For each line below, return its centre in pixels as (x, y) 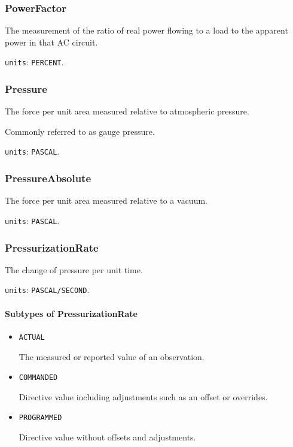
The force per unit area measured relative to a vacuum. (106, 200)
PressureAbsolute (48, 178)
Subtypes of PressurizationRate (71, 313)
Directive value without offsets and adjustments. (107, 437)
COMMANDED (38, 378)
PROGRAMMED (40, 418)
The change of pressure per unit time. (74, 269)
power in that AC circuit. (51, 42)
